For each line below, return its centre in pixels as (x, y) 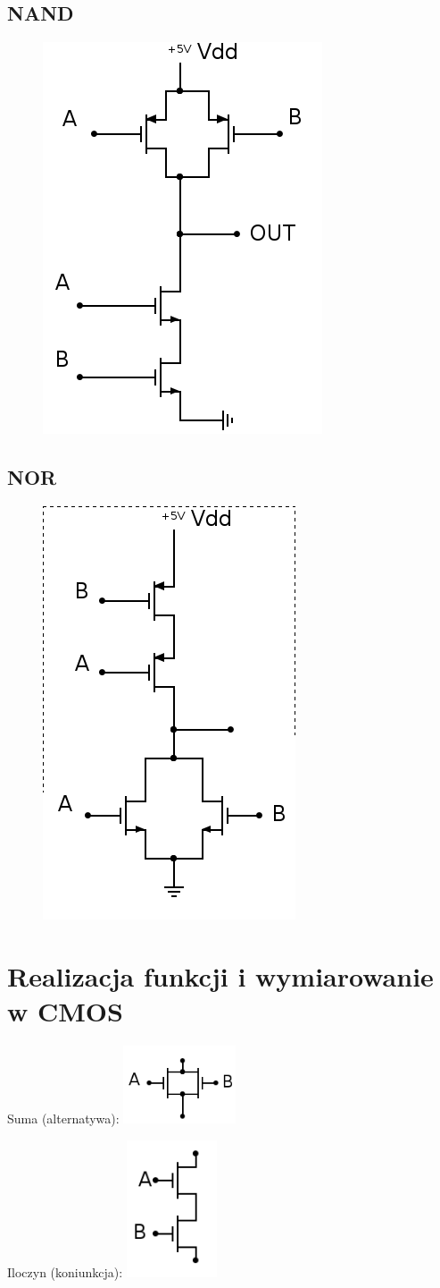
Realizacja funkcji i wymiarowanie (220, 975)
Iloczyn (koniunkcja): (65, 1271)
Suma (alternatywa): (63, 1119)
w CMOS (65, 1010)
